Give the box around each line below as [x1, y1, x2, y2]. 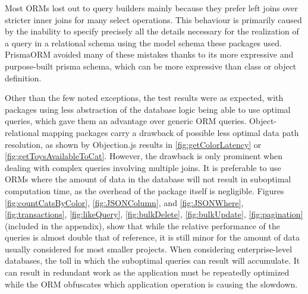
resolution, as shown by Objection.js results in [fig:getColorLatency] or [5, 138, 262, 150]
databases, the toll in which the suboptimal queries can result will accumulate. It [5, 254, 300, 267]
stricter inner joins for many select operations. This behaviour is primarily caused [5, 13, 302, 26]
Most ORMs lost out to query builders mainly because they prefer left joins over [5, 2, 298, 14]
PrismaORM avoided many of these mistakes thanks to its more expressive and [5, 48, 294, 61]
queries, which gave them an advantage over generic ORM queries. [5, 115, 247, 127]
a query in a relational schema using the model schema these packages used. [5, 36, 282, 49]
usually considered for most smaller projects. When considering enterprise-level [5, 242, 293, 255]
